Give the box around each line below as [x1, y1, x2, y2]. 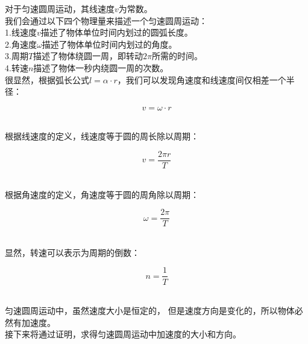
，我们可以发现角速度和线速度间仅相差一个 [117, 73, 286, 86]
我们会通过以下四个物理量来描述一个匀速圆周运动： [5, 14, 207, 27]
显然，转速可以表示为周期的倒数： [5, 246, 140, 258]
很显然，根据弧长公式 [5, 73, 89, 86]
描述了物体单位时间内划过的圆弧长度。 [40, 26, 193, 39]
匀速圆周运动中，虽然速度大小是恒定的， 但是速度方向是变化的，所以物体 [5, 304, 295, 317]
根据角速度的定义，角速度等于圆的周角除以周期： [5, 188, 199, 200]
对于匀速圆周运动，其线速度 [5, 2, 115, 14]
